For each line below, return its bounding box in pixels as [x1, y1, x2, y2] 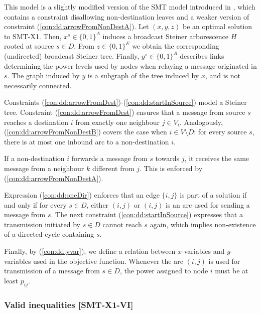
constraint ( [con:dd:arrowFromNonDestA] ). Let [4, 21, 149, 32]
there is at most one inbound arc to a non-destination [4, 136, 169, 146]
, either [86, 199, 109, 210]
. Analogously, [179, 116, 223, 127]
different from [92, 163, 135, 173]
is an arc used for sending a [165, 199, 250, 210]
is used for [208, 255, 240, 266]
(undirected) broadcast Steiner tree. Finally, [4, 50, 140, 61]
